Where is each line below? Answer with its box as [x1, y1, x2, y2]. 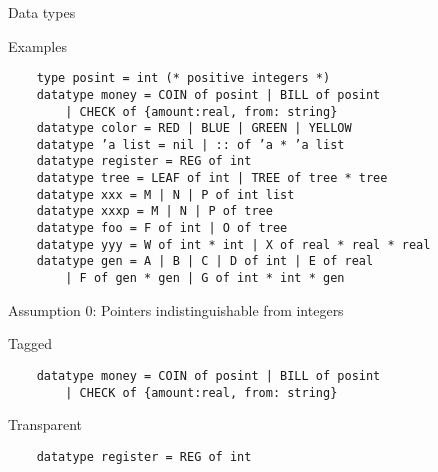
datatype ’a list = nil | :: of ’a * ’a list [36, 137, 345, 152]
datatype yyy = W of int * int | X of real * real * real [36, 237, 431, 252]
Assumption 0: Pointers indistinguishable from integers [8, 299, 344, 320]
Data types [8, 2, 76, 22]
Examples [8, 35, 67, 56]
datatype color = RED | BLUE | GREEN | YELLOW [36, 121, 352, 136]
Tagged [8, 333, 52, 354]
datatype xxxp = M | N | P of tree [36, 204, 273, 219]
